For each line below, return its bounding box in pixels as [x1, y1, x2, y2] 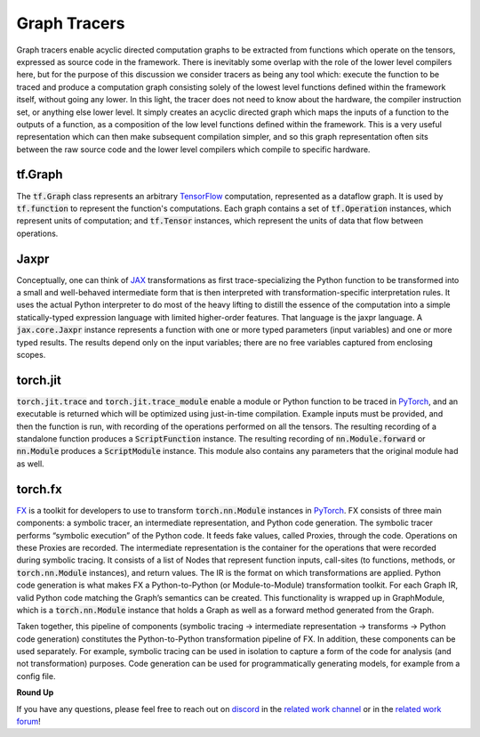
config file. [16, 670, 56, 681]
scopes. [16, 350, 46, 360]
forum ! [16, 717, 42, 727]
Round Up [16, 687, 54, 698]
